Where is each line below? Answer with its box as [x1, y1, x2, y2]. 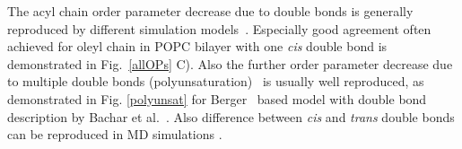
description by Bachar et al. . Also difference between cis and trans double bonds [7, 107, 455, 126]
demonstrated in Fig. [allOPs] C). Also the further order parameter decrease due [7, 54, 453, 73]
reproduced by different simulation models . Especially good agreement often [7, 19, 431, 38]
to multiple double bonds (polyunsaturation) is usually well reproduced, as [7, 72, 424, 91]
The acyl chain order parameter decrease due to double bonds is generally [7, 2, 414, 20]
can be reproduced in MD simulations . [7, 125, 222, 144]
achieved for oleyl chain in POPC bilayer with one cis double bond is [7, 37, 388, 56]
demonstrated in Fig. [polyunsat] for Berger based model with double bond [7, 89, 427, 108]
